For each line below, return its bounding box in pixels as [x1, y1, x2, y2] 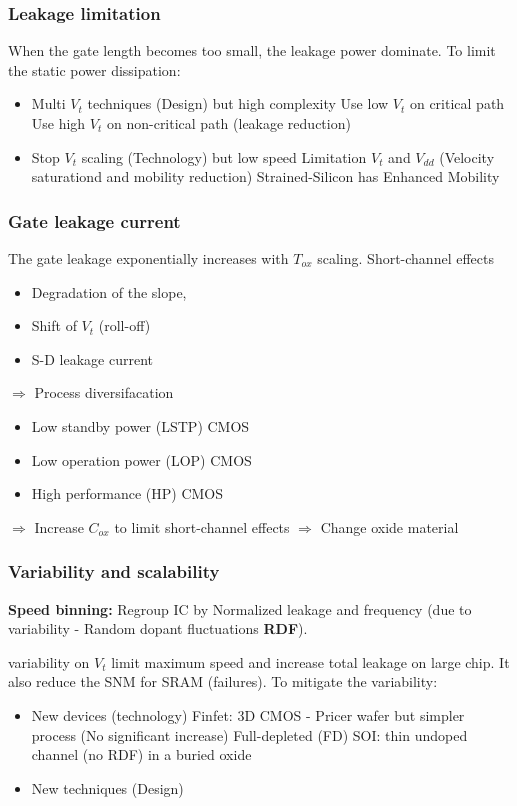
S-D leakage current [31, 348, 154, 369]
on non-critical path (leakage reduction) [106, 113, 351, 133]
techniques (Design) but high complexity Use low [87, 93, 389, 114]
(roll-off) [98, 315, 151, 336]
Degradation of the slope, [31, 281, 187, 302]
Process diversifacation [34, 382, 174, 403]
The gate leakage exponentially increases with [8, 248, 289, 268]
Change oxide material [320, 516, 459, 537]
